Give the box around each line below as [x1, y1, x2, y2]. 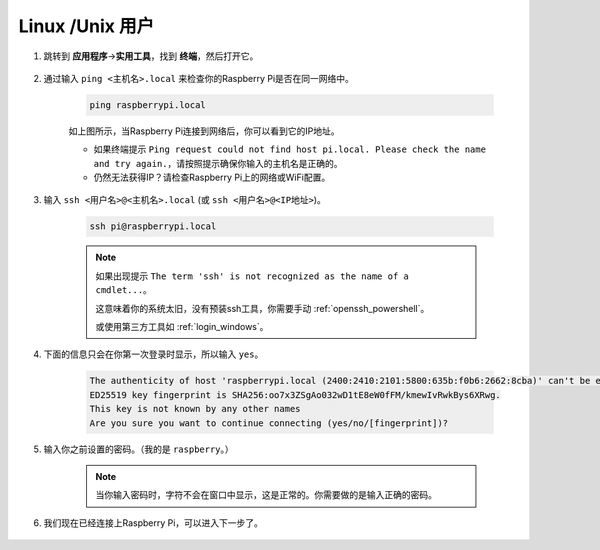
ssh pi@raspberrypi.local [89, 221, 217, 232]
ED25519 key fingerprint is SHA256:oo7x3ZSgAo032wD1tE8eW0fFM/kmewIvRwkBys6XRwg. [89, 389, 502, 400]
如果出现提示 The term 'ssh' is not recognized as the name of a [95, 270, 409, 282]
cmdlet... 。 [95, 284, 152, 296]
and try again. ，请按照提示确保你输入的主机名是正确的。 [93, 157, 344, 169]
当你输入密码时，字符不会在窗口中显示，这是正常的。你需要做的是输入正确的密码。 [95, 489, 437, 501]
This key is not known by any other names [89, 403, 301, 415]
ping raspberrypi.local [89, 99, 207, 110]
